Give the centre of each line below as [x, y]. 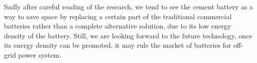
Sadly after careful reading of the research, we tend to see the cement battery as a [128, 6]
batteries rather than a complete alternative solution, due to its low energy [118, 26]
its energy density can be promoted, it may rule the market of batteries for [118, 45]
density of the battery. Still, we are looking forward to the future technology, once [128, 35]
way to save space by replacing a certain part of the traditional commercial [118, 16]
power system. [40, 54]
